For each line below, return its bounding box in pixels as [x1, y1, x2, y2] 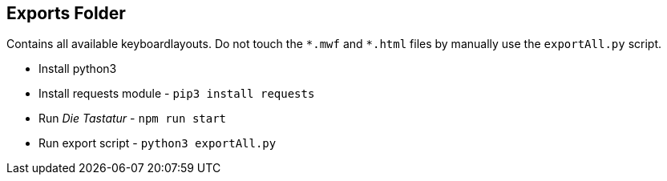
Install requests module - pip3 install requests [38, 86, 315, 101]
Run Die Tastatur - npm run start [38, 111, 227, 126]
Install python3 [38, 62, 117, 76]
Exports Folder [6, 3, 126, 23]
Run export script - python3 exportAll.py [38, 136, 277, 151]
